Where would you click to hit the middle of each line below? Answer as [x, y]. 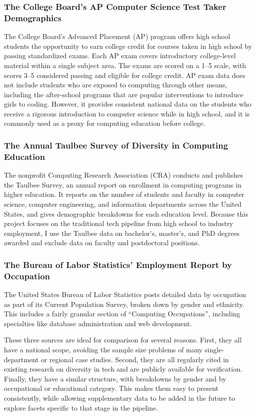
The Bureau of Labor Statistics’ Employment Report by [118, 264]
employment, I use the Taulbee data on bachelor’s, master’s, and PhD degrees [122, 233]
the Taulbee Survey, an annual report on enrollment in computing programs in [123, 184]
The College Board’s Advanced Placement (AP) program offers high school [117, 36]
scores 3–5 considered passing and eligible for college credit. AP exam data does [125, 75]
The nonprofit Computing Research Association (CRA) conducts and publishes [124, 175]
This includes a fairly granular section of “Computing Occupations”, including [122, 314]
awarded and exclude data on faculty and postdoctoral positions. [102, 243]
